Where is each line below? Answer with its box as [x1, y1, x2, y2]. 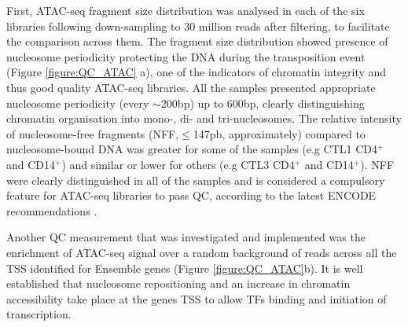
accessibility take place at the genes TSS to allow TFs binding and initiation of [6, 290, 387, 307]
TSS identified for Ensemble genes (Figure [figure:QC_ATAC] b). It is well [6, 259, 363, 276]
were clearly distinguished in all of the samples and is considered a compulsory [6, 171, 385, 188]
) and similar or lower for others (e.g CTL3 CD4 [61, 156, 295, 172]
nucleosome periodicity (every [6, 94, 149, 111]
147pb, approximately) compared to [193, 125, 366, 141]
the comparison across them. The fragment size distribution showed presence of [6, 33, 388, 50]
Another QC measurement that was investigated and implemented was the [6, 229, 366, 245]
